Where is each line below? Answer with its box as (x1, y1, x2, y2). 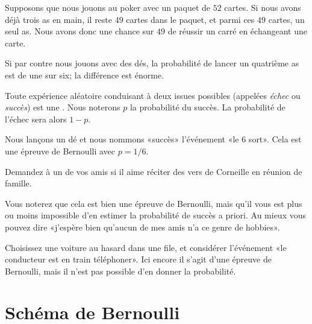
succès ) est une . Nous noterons (5, 101, 120, 113)
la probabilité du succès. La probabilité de (129, 101, 285, 113)
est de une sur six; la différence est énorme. (5, 68, 164, 81)
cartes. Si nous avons (224, 1, 301, 13)
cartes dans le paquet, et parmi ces (126, 13, 255, 25)
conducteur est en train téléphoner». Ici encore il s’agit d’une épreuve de (5, 253, 272, 265)
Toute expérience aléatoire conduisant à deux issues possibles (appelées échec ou (5, 89, 301, 101)
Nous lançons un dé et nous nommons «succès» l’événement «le (5, 133, 239, 145)
